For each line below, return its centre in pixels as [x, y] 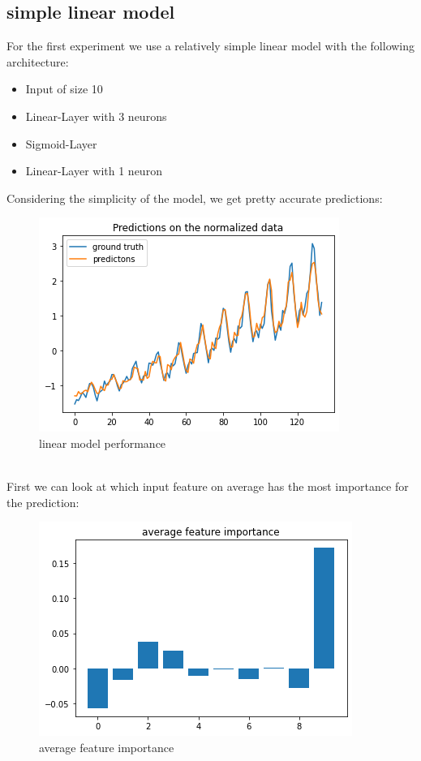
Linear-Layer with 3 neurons [96, 116]
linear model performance [103, 443]
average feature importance [107, 747]
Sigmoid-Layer [61, 143]
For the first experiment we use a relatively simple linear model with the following [211, 46]
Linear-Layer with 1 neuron [94, 171]
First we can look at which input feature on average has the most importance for [208, 486]
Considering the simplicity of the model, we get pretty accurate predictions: [195, 198]
